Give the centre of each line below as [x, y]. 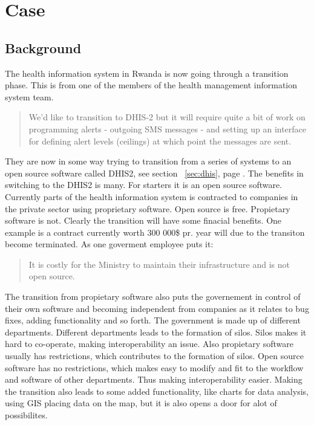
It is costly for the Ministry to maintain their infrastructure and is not [159, 264]
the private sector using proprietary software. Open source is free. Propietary [148, 208]
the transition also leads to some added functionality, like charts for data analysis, [157, 391]
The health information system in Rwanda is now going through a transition [147, 73]
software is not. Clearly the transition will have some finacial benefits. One [143, 220]
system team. [29, 96]
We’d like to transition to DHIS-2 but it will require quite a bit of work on [167, 117]
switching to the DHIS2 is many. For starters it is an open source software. [144, 185]
